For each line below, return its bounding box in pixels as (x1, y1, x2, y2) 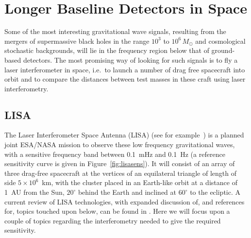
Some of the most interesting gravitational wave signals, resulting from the (4, 26, 226, 36)
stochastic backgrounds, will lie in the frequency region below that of (4, 45, 209, 55)
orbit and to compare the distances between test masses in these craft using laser (4, 74, 246, 84)
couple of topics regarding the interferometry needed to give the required (4, 215, 221, 225)
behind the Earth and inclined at (78, 187, 176, 197)
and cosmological (195, 35, 246, 46)
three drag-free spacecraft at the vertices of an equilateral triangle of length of (4, 168, 236, 178)
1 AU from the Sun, (4, 187, 65, 197)
